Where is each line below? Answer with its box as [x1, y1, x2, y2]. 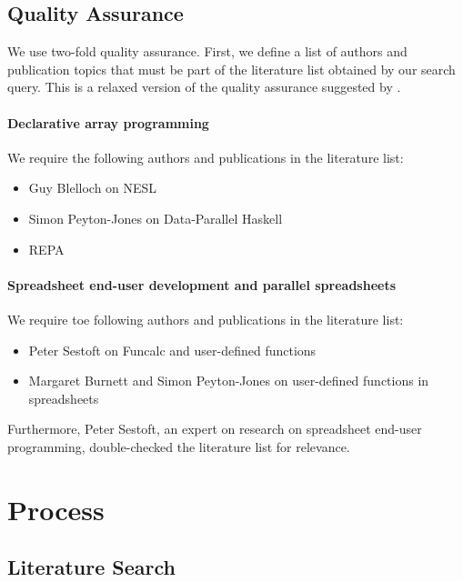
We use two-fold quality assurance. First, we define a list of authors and [7, 42, 408, 61]
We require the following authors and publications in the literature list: [7, 147, 404, 166]
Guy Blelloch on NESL [28, 178, 157, 197]
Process [7, 490, 105, 527]
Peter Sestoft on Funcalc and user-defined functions [28, 340, 317, 359]
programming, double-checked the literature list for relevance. [7, 436, 350, 456]
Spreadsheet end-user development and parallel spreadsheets [7, 275, 396, 294]
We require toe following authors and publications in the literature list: [7, 309, 404, 328]
